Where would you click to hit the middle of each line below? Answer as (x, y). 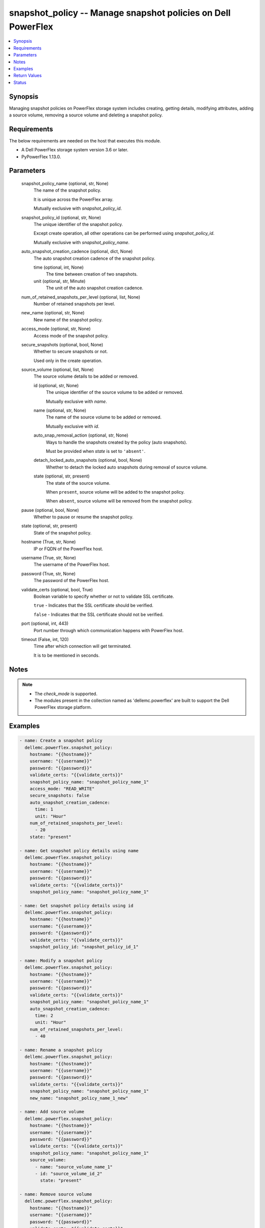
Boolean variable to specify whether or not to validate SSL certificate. (104, 596)
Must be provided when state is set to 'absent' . (96, 451)
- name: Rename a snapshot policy (61, 1050)
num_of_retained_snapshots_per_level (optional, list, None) (81, 297)
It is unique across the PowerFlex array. (74, 199)
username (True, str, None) (49, 558)
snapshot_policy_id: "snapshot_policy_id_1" (84, 947)
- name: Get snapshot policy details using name (79, 851)
